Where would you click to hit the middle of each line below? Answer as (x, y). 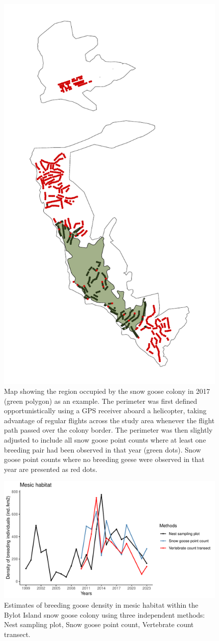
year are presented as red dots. (51, 469)
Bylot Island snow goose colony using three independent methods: (105, 614)
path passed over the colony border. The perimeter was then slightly (108, 430)
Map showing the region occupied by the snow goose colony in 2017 (107, 391)
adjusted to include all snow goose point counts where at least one (105, 439)
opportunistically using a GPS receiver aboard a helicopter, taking (105, 411)
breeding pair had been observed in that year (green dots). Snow (103, 449)
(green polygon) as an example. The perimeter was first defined (101, 401)
